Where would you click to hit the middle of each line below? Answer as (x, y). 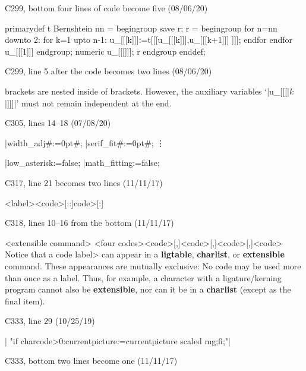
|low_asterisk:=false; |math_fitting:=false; (82, 163)
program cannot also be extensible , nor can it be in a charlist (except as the (148, 289)
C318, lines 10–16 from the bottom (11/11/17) (89, 223)
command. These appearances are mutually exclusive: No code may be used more (153, 265)
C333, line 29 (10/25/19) (50, 321)
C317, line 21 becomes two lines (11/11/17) (84, 182)
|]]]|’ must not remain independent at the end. (88, 103)
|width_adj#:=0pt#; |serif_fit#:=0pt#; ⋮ (85, 142)
